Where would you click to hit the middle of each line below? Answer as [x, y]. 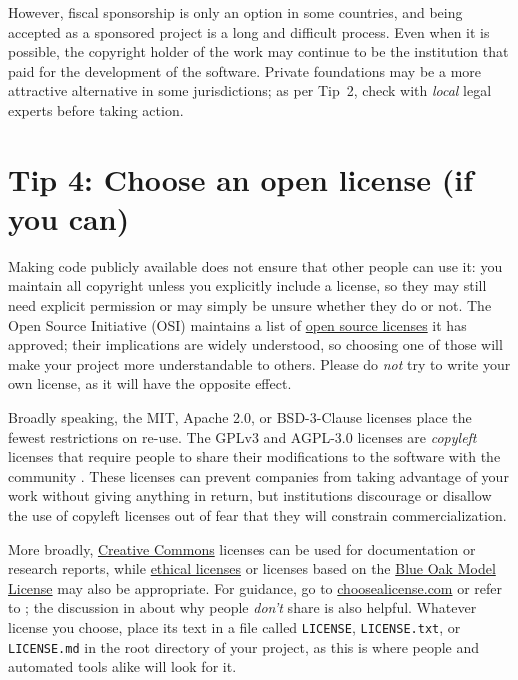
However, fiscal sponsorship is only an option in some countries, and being [235, 12]
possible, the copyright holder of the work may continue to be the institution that [258, 51]
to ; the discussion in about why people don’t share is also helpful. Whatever [242, 607]
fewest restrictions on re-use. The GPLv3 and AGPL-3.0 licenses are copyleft [242, 436]
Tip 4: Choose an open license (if [240, 178]
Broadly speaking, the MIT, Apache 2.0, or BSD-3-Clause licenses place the [240, 417]
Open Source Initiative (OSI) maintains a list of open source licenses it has [237, 324]
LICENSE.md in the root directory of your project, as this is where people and [244, 646]
